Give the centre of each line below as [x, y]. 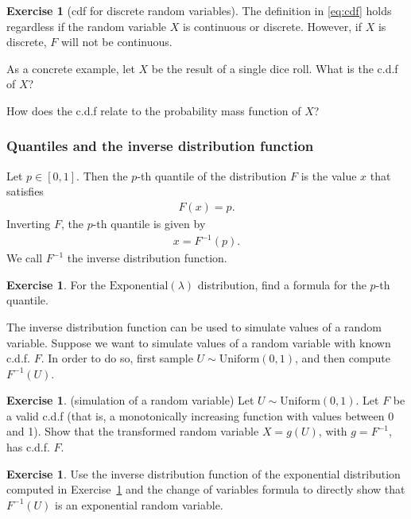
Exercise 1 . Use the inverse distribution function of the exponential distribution [204, 473]
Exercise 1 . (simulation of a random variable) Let [130, 400]
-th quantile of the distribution [212, 175]
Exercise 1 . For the [56, 284]
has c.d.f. [28, 447]
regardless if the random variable [86, 26]
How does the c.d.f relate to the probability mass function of [154, 110]
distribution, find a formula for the [282, 284]
